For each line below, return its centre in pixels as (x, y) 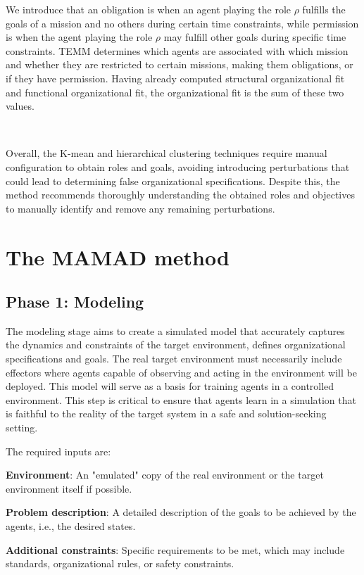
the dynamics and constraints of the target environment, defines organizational (176, 345)
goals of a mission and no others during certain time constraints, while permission (182, 23)
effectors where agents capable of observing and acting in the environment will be (181, 372)
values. (20, 106)
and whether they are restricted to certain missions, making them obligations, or (180, 64)
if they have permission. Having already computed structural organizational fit (175, 78)
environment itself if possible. (69, 488)
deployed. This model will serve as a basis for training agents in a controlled (170, 386)
